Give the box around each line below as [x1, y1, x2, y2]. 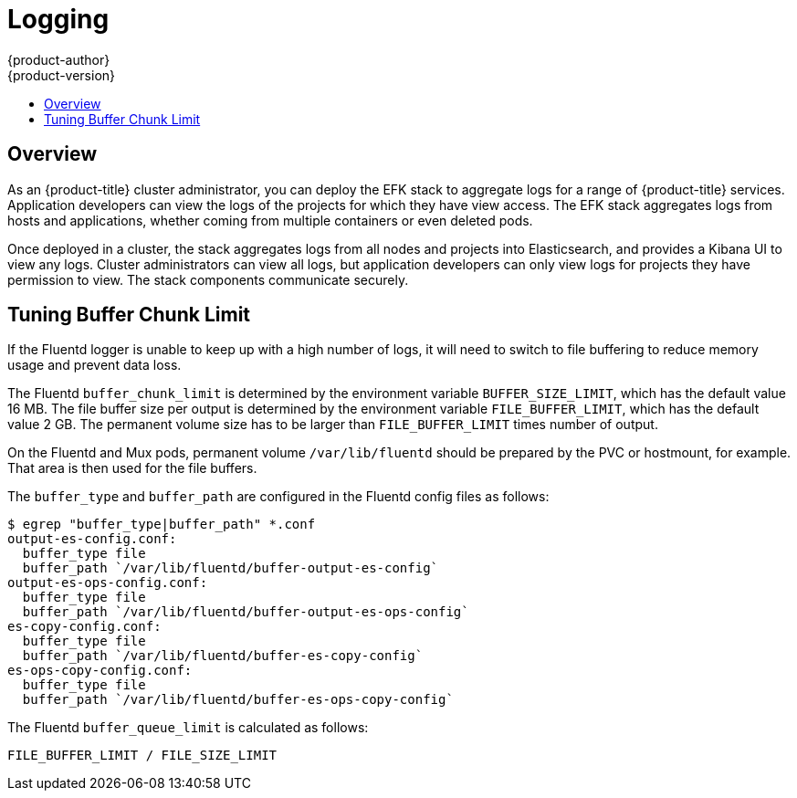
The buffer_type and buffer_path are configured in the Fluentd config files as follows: [7, 488, 550, 505]
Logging [7, 4, 110, 35]
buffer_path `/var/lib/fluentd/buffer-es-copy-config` [22, 648, 424, 664]
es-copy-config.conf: [7, 619, 162, 635]
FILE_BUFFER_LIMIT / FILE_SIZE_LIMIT [7, 748, 278, 763]
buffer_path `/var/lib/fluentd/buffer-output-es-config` [22, 561, 439, 576]
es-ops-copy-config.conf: [7, 663, 193, 678]
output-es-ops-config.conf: [7, 575, 208, 591]
